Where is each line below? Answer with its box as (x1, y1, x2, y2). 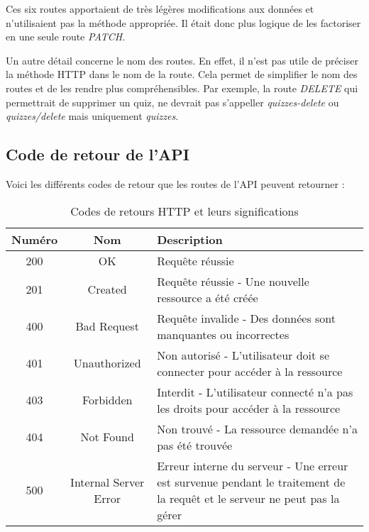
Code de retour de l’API (6, 143, 189, 165)
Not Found (80, 428, 134, 445)
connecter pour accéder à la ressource (157, 362, 343, 379)
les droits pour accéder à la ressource (157, 399, 341, 416)
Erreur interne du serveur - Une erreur (157, 457, 348, 474)
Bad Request (75, 318, 139, 335)
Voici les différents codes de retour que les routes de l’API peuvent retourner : (6, 176, 345, 191)
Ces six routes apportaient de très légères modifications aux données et (6, 1, 314, 16)
